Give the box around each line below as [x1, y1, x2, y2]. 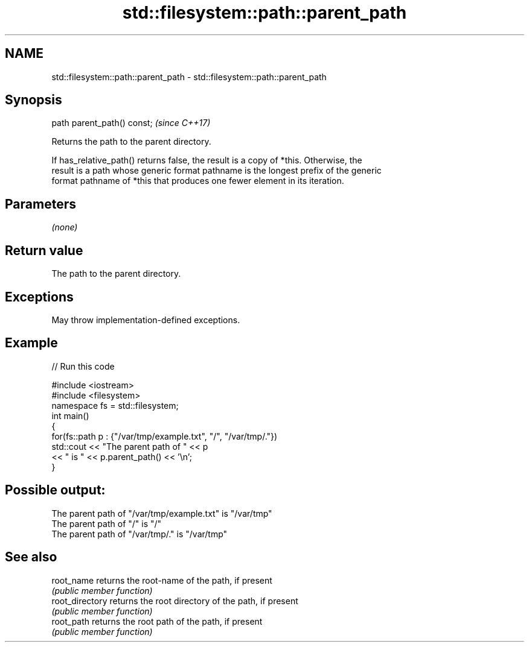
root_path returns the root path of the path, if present [51, 616, 263, 626]
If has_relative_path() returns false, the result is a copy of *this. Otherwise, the [51, 155, 362, 166]
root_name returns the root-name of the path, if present [51, 575, 272, 585]
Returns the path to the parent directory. [51, 136, 211, 147]
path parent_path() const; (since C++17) [51, 118, 211, 128]
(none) [51, 222, 78, 233]
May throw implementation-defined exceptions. [51, 314, 240, 325]
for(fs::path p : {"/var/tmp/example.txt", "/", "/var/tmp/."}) [51, 431, 278, 441]
